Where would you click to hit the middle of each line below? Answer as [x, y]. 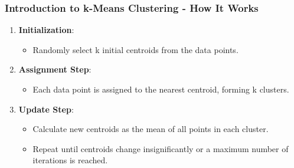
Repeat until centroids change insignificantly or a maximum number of [161, 148]
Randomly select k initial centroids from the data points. [135, 49]
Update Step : [46, 109]
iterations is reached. [70, 160]
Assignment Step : [55, 69]
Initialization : [46, 30]
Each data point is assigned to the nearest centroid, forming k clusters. [161, 89]
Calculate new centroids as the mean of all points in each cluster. [151, 129]
